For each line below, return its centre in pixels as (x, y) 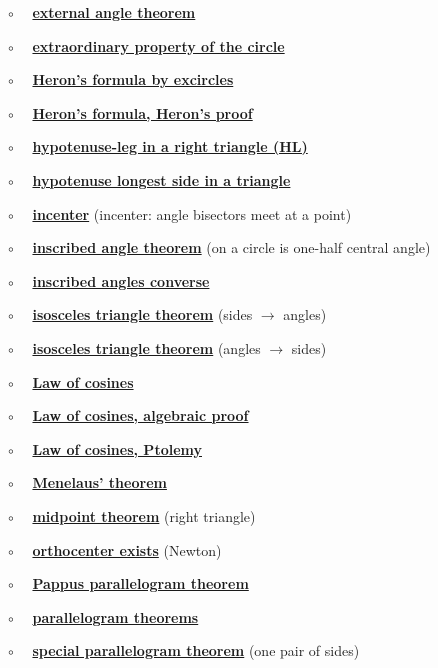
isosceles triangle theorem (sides (142, 314)
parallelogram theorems (115, 616)
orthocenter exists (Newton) (127, 549)
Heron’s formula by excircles (133, 79)
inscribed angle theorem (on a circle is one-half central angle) (231, 247)
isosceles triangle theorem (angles (146, 347)
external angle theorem (114, 12)
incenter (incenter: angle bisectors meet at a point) (192, 213)
